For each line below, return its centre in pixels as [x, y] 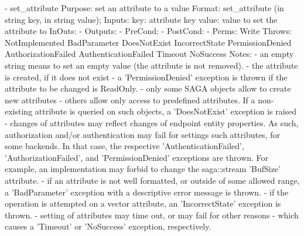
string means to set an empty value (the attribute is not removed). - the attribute [151, 65]
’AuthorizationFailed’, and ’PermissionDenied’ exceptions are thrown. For [137, 157]
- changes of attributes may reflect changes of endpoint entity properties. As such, [152, 122]
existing [19, 111]
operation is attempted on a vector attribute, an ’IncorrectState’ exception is [143, 203]
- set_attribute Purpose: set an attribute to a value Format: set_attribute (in [144, 8]
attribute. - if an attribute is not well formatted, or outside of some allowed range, [152, 180]
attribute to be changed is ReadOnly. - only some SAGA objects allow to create [148, 88]
